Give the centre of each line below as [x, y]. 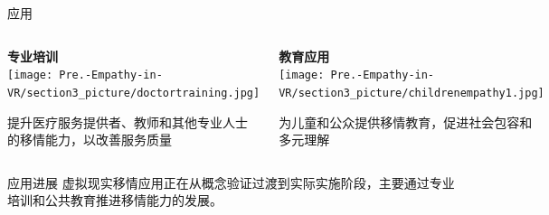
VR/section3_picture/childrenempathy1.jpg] [412, 93]
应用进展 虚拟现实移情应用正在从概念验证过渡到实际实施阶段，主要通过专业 [231, 182]
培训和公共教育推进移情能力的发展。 [115, 200]
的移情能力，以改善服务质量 [90, 140]
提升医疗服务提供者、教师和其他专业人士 [128, 122]
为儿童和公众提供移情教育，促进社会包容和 [406, 122]
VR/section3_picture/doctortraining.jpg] [134, 93]
